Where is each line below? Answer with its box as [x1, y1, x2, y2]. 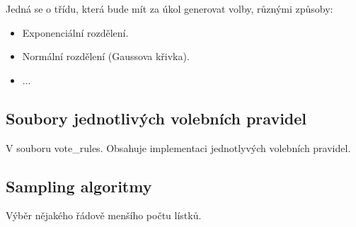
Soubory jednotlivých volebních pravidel [6, 107, 307, 129]
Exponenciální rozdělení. [22, 25, 129, 40]
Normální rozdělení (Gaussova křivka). [22, 49, 190, 64]
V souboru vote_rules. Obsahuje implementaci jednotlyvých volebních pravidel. [6, 140, 351, 155]
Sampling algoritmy [6, 175, 152, 197]
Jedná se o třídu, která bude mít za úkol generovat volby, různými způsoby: [6, 1, 333, 16]
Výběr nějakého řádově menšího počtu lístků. [6, 208, 202, 223]
